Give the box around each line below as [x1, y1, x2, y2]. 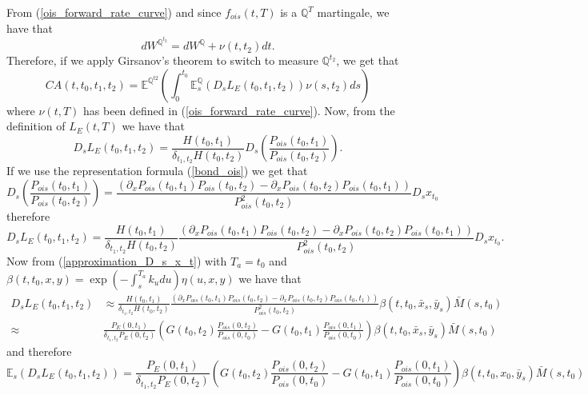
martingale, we [317, 4, 390, 20]
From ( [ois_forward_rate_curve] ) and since [6, 4, 222, 20]
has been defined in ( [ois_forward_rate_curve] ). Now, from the [83, 102, 395, 118]
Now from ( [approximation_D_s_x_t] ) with [6, 253, 227, 269]
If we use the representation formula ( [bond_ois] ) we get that [6, 162, 308, 179]
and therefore [6, 342, 72, 359]
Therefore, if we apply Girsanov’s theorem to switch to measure [6, 52, 318, 69]
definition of [6, 118, 66, 134]
